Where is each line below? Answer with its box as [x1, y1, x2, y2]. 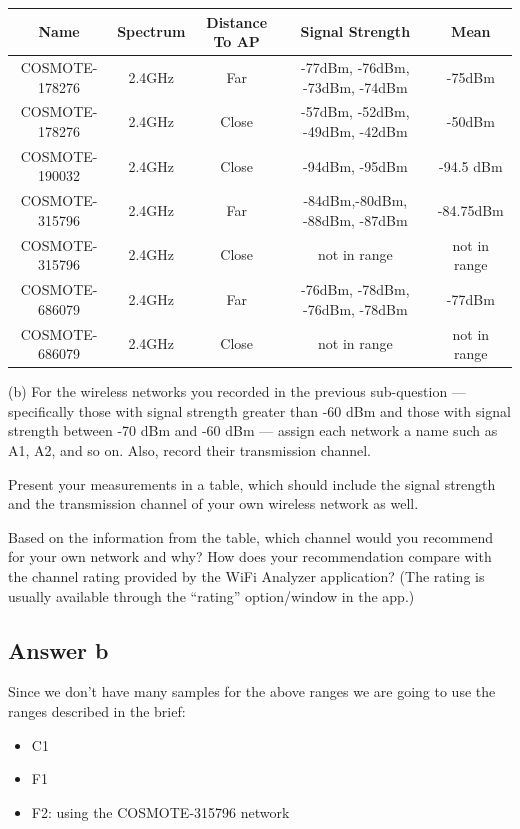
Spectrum [117, 21, 186, 42]
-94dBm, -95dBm [303, 155, 408, 176]
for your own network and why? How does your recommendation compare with [8, 546, 492, 567]
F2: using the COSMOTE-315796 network [31, 801, 290, 822]
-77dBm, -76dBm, [301, 56, 410, 77]
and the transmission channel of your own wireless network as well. [8, 493, 419, 514]
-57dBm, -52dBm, [301, 101, 410, 122]
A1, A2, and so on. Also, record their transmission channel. [8, 440, 371, 461]
